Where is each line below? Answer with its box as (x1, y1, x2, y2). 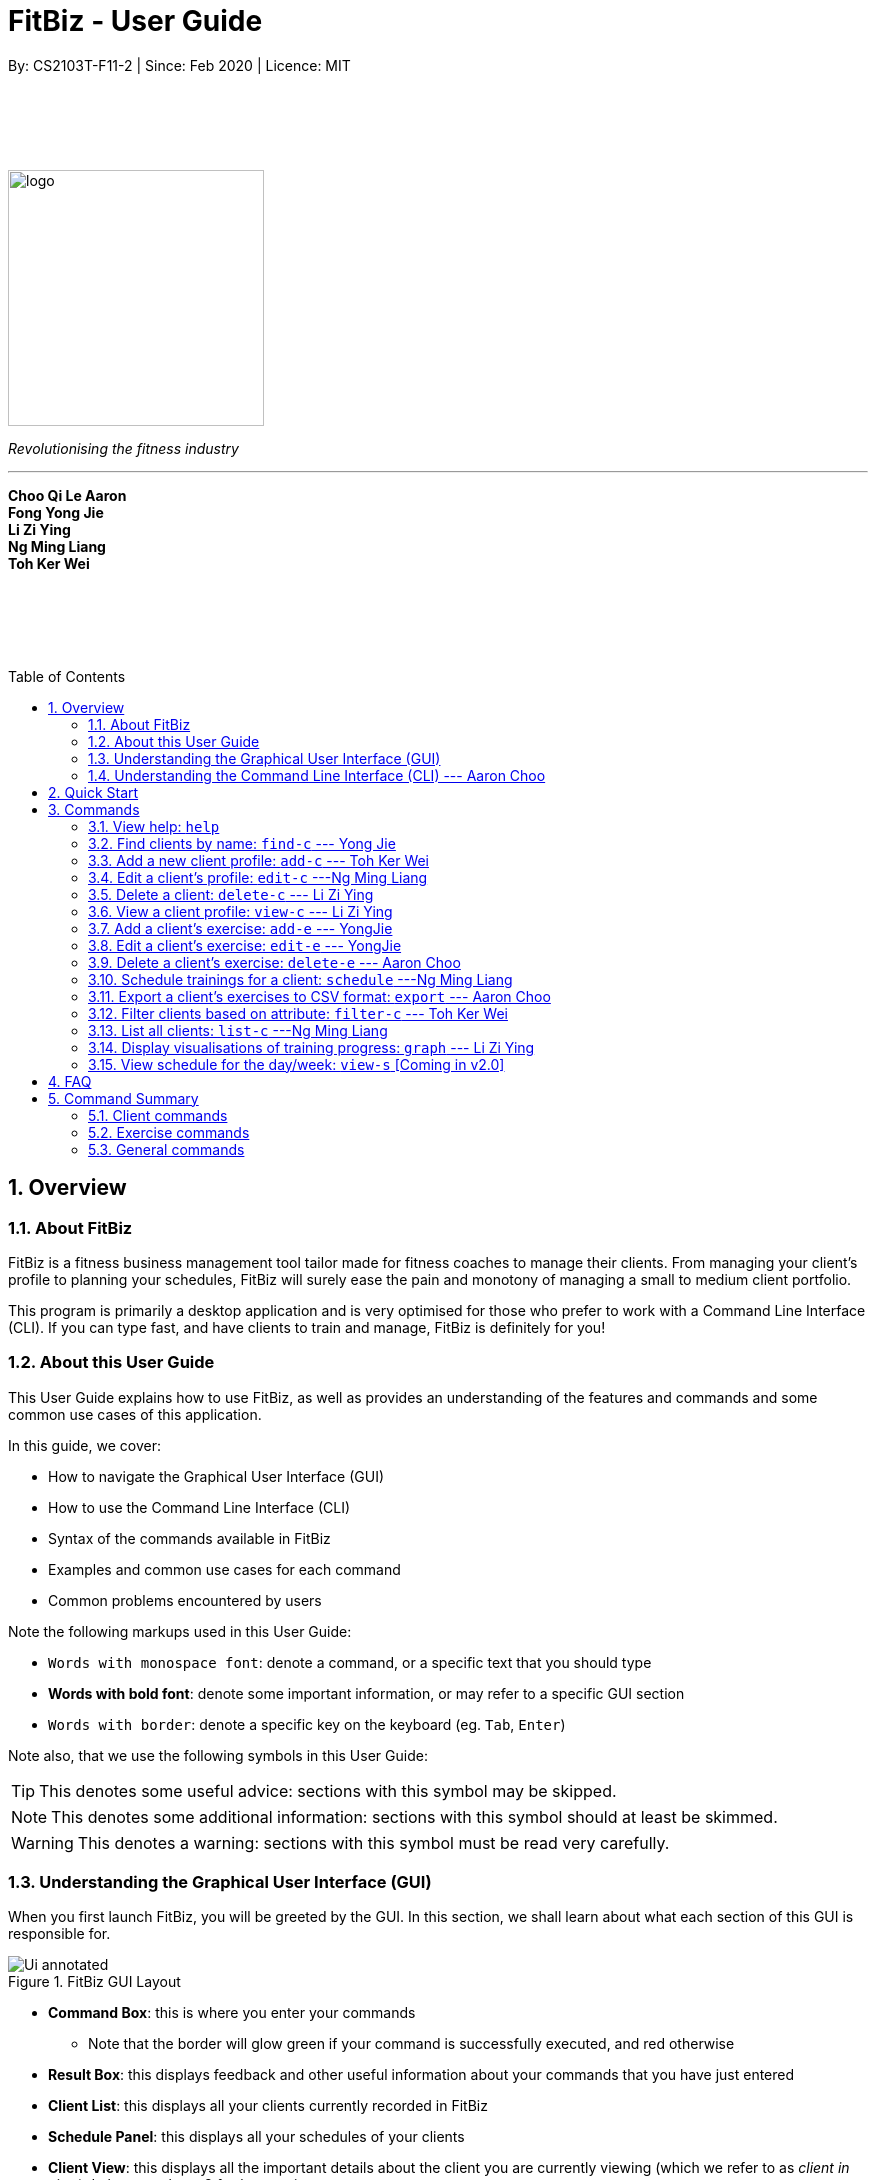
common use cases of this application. (8, 1405, 262, 1423)
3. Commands (48, 800, 140, 818)
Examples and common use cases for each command (48, 1560, 401, 1578)
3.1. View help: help (88, 817, 220, 835)
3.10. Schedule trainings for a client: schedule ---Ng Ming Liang (88, 970, 513, 988)
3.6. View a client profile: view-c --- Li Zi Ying (88, 902, 393, 920)
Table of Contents (8, 667, 126, 685)
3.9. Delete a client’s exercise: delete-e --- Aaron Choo (88, 953, 461, 971)
